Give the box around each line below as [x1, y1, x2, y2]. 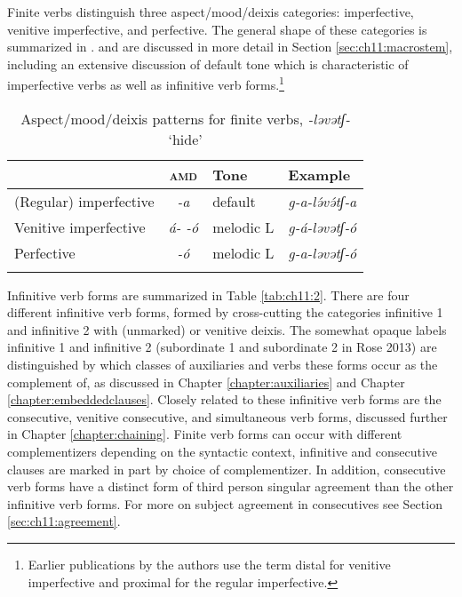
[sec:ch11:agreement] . [7, 512, 121, 530]
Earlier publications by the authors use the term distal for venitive [28, 554, 391, 573]
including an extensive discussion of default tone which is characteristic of [7, 54, 409, 73]
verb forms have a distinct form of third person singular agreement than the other [7, 477, 454, 496]
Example [288, 163, 351, 185]
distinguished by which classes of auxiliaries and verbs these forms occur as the [7, 355, 438, 373]
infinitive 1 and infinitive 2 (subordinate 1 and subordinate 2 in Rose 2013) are [7, 338, 437, 356]
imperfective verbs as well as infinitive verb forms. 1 [7, 73, 284, 94]
